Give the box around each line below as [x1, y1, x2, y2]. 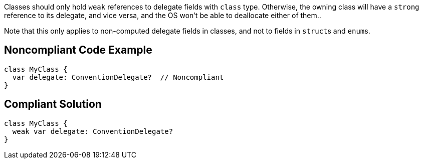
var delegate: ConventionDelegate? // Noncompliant [12, 73, 224, 81]
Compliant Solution [4, 98, 102, 111]
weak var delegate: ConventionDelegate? [12, 127, 173, 135]
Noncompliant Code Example [4, 44, 152, 57]
